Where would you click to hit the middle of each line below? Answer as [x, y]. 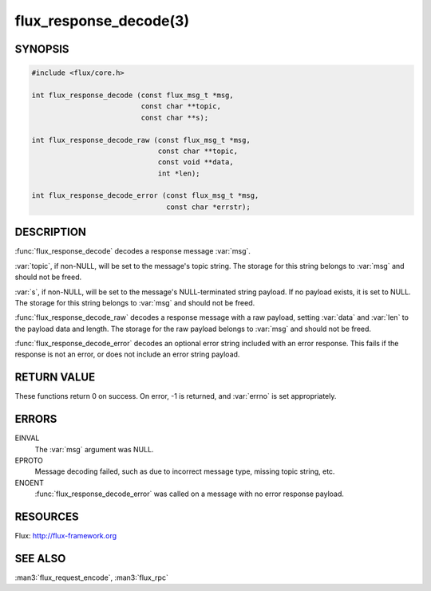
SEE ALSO [40, 558]
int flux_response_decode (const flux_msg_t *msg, [133, 95]
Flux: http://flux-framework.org [66, 536]
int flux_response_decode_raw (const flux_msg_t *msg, [141, 140]
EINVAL [27, 438]
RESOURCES [47, 517]
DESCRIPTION [51, 232]
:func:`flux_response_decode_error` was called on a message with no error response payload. [190, 494]
